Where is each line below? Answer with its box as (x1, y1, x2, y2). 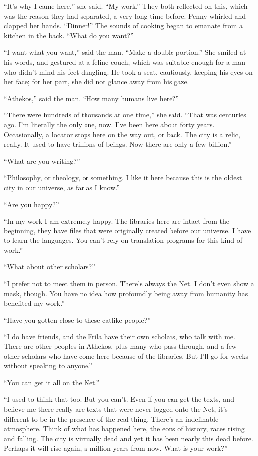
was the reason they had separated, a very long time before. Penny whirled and (4, 10, 246, 21)
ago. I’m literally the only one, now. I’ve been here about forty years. (4, 119, 215, 129)
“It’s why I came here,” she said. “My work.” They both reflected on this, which (4, 1, 248, 11)
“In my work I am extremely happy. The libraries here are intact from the (4, 216, 229, 226)
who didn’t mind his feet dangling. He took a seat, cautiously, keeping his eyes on (4, 66, 253, 77)
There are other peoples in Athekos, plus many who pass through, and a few (4, 341, 237, 351)
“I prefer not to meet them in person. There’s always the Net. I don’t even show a (4, 278, 254, 289)
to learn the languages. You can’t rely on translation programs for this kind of (4, 235, 242, 245)
